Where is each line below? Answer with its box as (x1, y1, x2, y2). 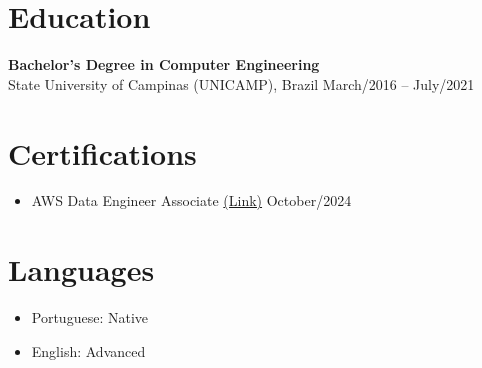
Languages (8, 249, 155, 290)
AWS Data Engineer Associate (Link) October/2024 (31, 190, 352, 211)
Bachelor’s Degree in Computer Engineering (8, 54, 320, 75)
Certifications (8, 132, 197, 173)
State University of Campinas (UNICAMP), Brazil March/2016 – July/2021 (8, 73, 475, 94)
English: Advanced (31, 340, 146, 361)
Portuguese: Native (31, 307, 148, 328)
